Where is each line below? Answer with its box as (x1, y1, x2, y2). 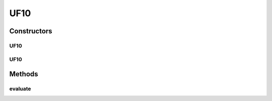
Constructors (9, 27, 52, 35)
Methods (9, 70, 38, 78)
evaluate (9, 85, 31, 92)
